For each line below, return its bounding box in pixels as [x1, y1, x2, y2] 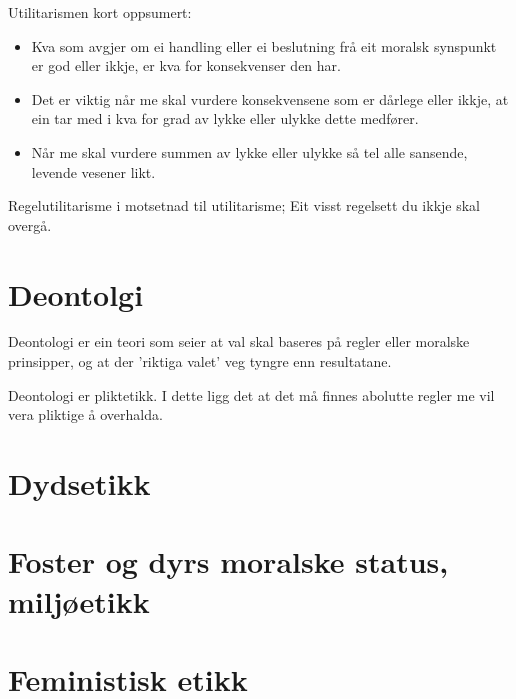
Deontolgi [8, 273, 144, 314]
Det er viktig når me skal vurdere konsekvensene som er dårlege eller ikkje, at [31, 88, 509, 109]
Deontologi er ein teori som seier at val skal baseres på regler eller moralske [8, 331, 470, 352]
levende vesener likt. [31, 161, 156, 182]
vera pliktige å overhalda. [8, 404, 163, 425]
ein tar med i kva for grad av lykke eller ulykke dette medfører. [31, 108, 419, 129]
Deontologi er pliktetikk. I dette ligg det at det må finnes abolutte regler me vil [8, 384, 495, 405]
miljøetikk [8, 580, 150, 621]
